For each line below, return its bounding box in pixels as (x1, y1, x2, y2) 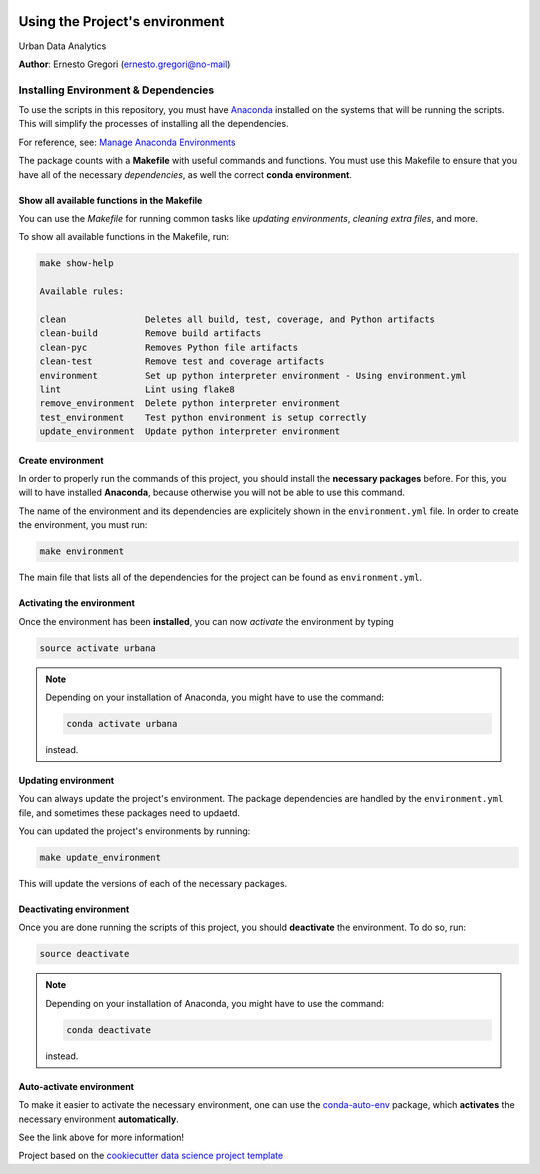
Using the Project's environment (18, 13, 225, 30)
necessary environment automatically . (18, 1113, 179, 1125)
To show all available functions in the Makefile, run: (18, 231, 230, 243)
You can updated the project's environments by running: (18, 825, 251, 837)
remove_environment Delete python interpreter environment (39, 398, 341, 409)
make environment (39, 546, 125, 557)
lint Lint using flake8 (39, 383, 235, 395)
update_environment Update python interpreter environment (39, 426, 341, 437)
